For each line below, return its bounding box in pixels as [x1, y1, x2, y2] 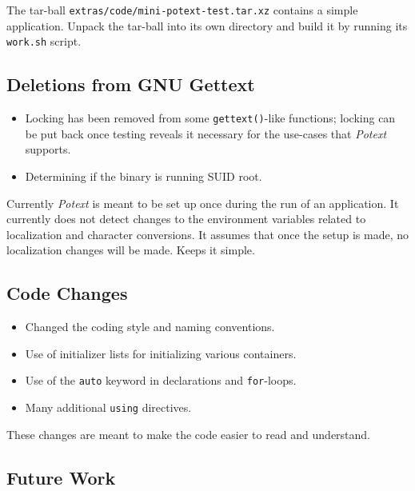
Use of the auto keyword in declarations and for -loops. [25, 372, 297, 389]
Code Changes [6, 281, 128, 305]
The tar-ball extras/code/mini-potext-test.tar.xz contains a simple [6, 2, 358, 18]
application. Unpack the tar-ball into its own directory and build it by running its [6, 17, 408, 34]
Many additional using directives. [25, 398, 192, 415]
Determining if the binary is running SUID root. [25, 167, 262, 184]
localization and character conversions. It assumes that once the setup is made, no [6, 226, 409, 242]
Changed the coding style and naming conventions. [25, 318, 275, 335]
